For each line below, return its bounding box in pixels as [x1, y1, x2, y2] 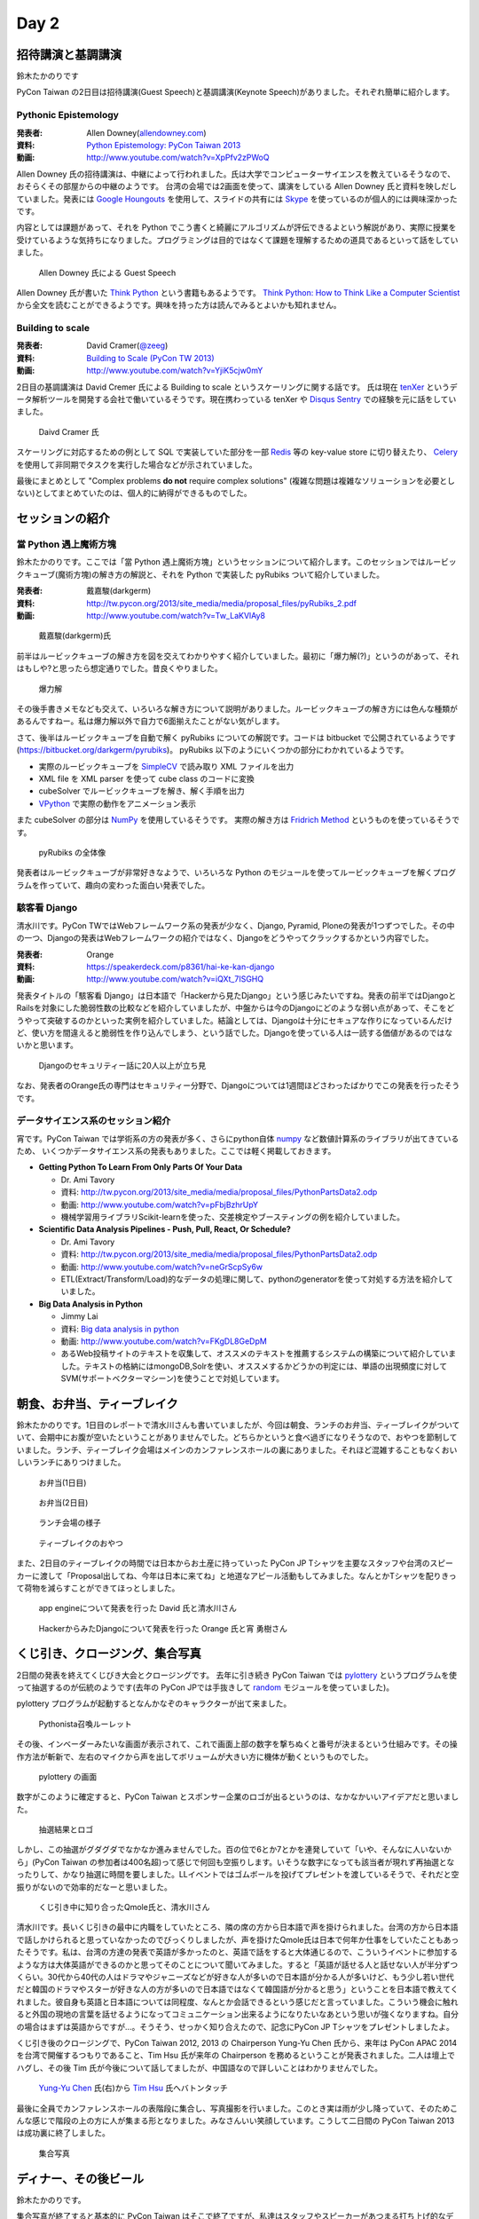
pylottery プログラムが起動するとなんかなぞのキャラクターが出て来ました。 [16, 1698, 292, 1709]
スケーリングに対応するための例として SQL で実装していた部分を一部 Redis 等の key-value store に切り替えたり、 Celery [16, 446, 459, 457]
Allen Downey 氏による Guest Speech [38, 267, 177, 278]
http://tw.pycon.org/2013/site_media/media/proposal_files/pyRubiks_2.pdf [86, 597, 357, 608]
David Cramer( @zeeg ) [86, 340, 169, 351]
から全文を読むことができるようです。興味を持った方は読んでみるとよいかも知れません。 [16, 300, 342, 311]
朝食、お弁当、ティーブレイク [16, 1396, 179, 1411]
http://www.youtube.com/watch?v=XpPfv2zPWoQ [86, 152, 270, 163]
